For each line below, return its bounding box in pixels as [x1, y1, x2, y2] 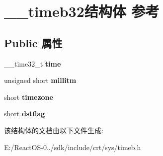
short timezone [4, 91, 53, 102]
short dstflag [4, 108, 45, 119]
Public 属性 [4, 35, 63, 50]
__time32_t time [4, 58, 61, 69]
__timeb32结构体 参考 [4, 1, 160, 21]
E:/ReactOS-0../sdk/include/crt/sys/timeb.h [4, 142, 141, 152]
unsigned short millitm [4, 75, 77, 85]
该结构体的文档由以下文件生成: [4, 125, 103, 135]
